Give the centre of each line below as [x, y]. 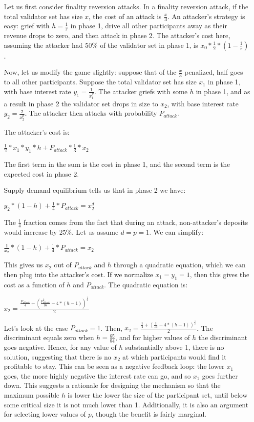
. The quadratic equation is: [146, 284]
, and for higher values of [152, 337]
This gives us [23, 265]
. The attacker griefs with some [141, 91]
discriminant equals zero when [49, 337]
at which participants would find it [174, 356]
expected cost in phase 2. [42, 173]
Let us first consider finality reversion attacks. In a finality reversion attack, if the [126, 6]
